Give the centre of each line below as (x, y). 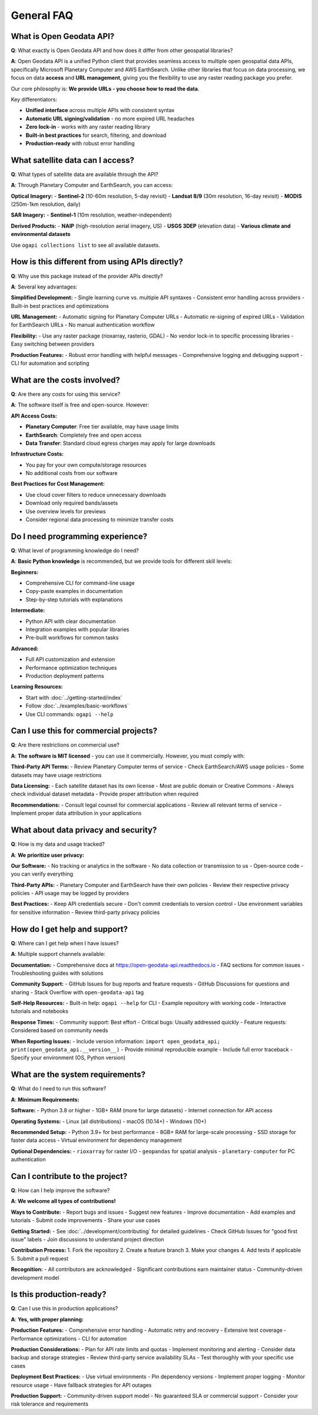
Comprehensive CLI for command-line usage (80, 583)
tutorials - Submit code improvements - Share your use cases (85, 1220)
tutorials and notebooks (40, 1011)
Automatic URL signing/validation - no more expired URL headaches (110, 119)
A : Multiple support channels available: (58, 954)
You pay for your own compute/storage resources (86, 465)
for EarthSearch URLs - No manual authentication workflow (83, 325)
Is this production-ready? (59, 1294)
